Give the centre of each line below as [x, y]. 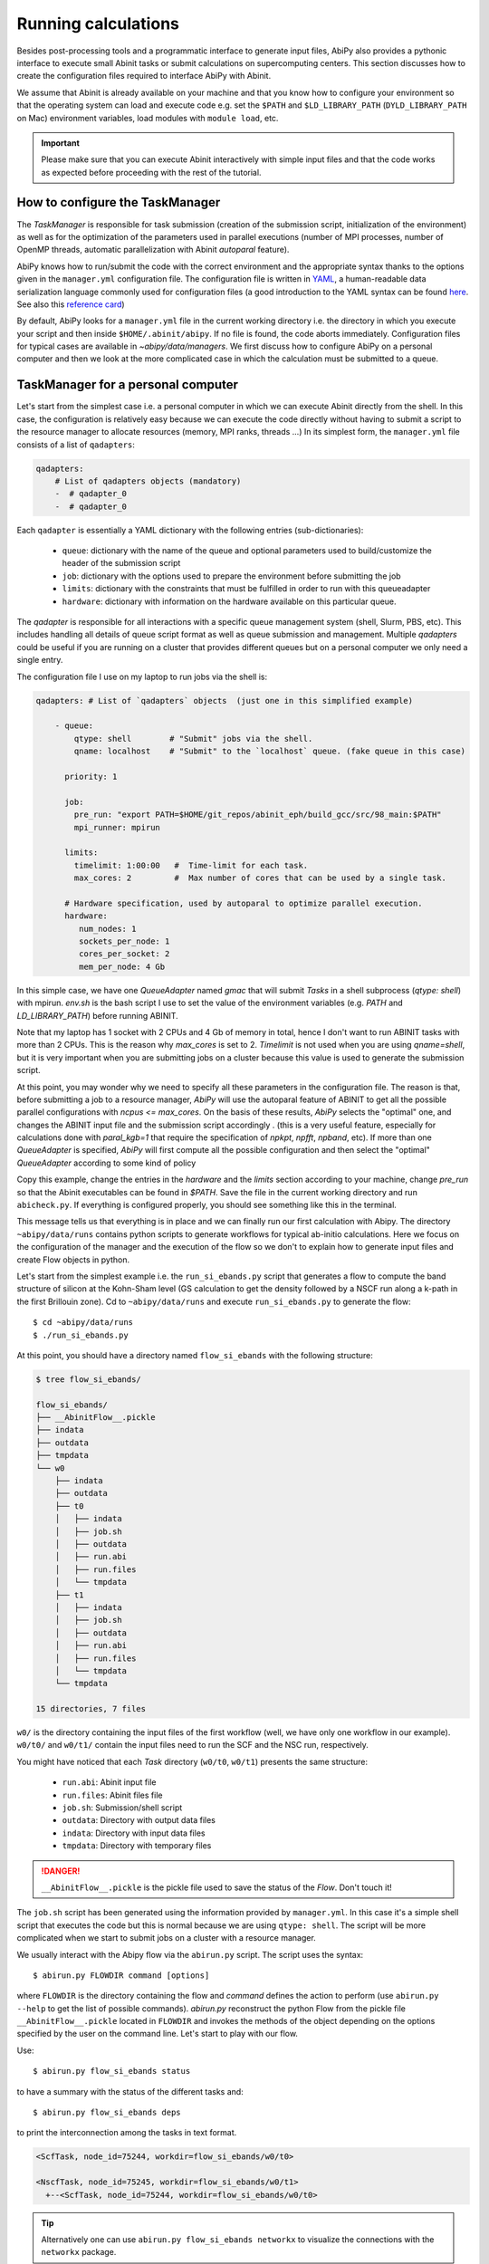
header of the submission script [121, 563]
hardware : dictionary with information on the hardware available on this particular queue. [230, 601]
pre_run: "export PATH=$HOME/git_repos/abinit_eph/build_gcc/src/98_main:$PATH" [258, 815]
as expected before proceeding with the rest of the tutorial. [151, 172]
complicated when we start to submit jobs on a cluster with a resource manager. [166, 1938]
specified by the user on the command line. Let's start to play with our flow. [158, 2034]
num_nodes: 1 [107, 929]
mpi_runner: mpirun [117, 827]
